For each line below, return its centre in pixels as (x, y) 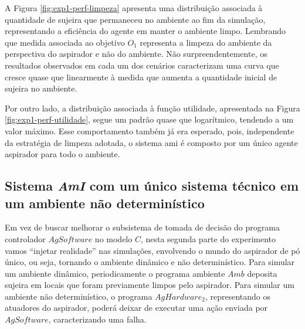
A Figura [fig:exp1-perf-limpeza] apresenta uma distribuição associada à (134, 8)
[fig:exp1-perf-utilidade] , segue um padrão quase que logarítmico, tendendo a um (149, 119)
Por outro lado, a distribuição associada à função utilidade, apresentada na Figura (152, 108)
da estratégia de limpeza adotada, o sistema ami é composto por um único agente (151, 142)
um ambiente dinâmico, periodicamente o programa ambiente (115, 273)
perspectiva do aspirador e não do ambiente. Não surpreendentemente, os (136, 54)
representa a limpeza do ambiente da (206, 42)
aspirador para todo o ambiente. (62, 154)
